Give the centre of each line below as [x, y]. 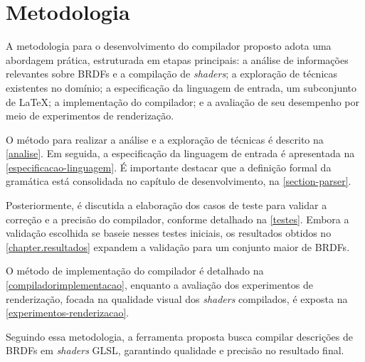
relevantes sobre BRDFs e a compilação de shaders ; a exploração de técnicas [172, 74]
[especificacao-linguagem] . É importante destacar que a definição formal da [169, 167]
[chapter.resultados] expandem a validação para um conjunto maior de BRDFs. [178, 246]
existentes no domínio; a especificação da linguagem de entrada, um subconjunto [181, 87]
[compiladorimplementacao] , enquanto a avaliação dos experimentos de [159, 285]
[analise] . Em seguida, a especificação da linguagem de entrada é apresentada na [180, 153]
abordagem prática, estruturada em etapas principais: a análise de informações [177, 59]
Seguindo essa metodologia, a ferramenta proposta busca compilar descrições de [179, 336]
